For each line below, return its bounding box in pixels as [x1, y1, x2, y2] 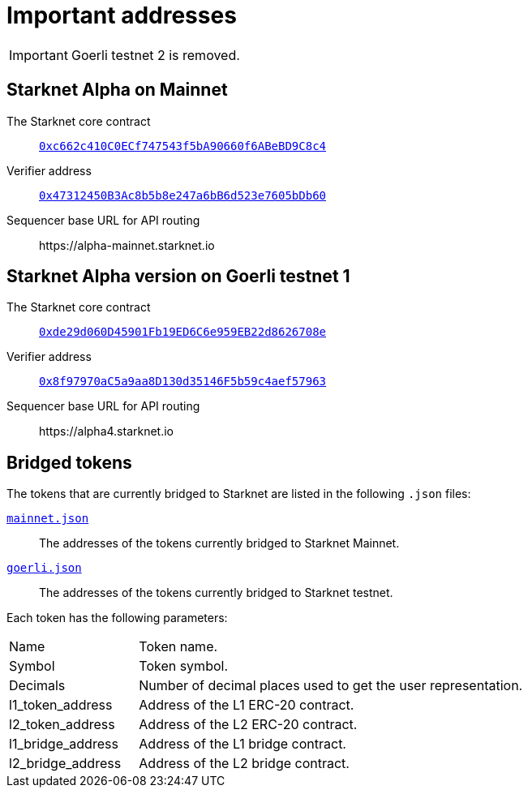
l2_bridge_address [9, 755, 122, 772]
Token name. [139, 638, 218, 655]
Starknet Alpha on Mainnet [6, 79, 228, 101]
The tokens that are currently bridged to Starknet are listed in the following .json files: [6, 487, 471, 501]
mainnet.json [6, 512, 89, 526]
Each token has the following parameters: [6, 611, 228, 625]
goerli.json [6, 561, 82, 575]
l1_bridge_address [9, 736, 118, 753]
